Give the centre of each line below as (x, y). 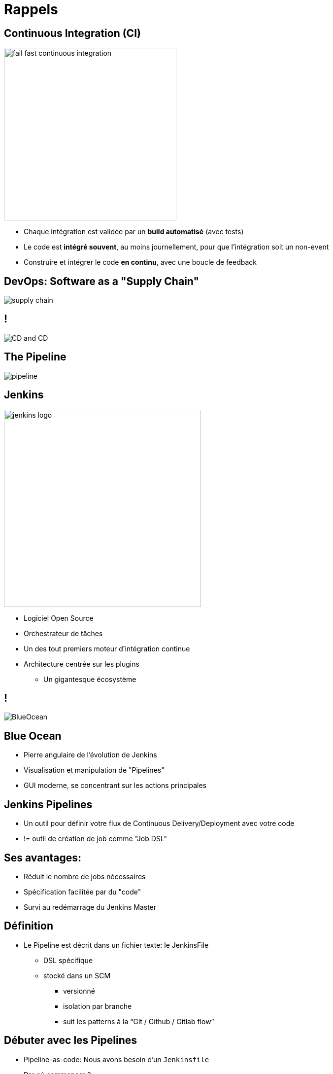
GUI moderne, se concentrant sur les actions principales (115, 786)
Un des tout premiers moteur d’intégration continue (107, 648)
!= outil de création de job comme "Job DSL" (95, 839)
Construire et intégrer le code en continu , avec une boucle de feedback (140, 262)
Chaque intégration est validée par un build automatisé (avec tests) (134, 232)
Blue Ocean (33, 736)
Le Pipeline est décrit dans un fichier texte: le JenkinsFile (116, 945)
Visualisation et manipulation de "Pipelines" (94, 770)
